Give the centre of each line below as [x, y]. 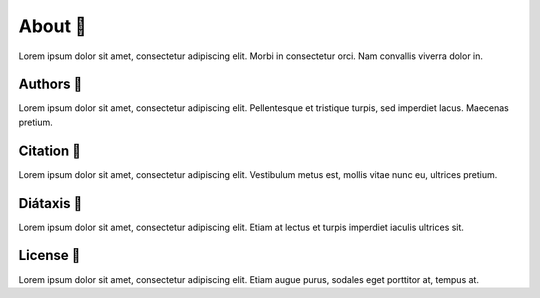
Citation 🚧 [50, 150]
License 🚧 [49, 255]
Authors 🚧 [50, 84]
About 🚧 [52, 26]
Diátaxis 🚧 [50, 203]
